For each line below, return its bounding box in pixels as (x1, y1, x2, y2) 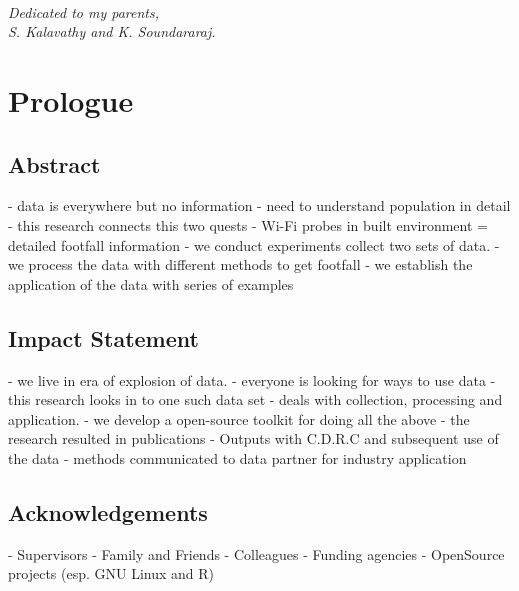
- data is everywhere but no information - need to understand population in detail (8, 195, 511, 216)
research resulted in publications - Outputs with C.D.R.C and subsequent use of (8, 428, 499, 449)
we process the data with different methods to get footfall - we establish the (8, 254, 473, 275)
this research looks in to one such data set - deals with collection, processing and (8, 389, 503, 410)
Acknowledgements (8, 496, 208, 527)
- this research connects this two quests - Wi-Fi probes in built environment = (8, 214, 488, 235)
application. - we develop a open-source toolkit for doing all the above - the (8, 408, 470, 429)
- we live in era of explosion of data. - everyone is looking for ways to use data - (8, 369, 496, 390)
